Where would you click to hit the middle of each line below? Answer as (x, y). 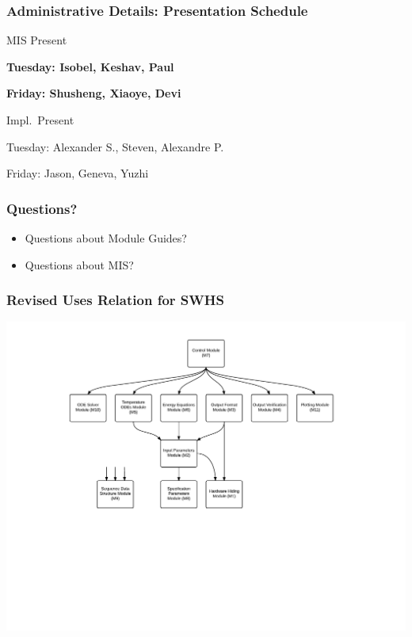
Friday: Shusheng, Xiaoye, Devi (94, 93)
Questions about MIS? (79, 264)
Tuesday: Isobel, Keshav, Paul (90, 66)
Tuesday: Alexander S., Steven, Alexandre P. (115, 146)
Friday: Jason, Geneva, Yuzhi (78, 173)
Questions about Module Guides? (106, 238)
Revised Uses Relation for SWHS (115, 300)
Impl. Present (40, 120)
